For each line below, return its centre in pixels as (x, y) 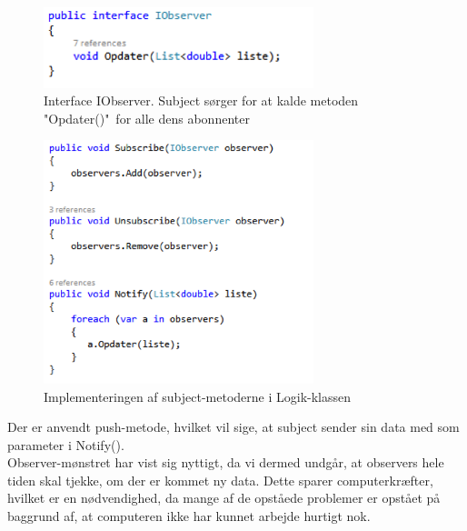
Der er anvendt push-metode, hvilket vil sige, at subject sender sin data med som (233, 427)
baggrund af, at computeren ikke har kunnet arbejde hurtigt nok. (189, 516)
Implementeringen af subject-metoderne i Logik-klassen (198, 396)
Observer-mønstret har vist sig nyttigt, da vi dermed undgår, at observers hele (226, 462)
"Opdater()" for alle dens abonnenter (147, 118)
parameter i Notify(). (66, 444)
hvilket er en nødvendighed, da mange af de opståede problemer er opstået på (224, 498)
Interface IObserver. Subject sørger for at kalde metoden (201, 100)
